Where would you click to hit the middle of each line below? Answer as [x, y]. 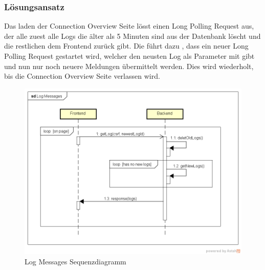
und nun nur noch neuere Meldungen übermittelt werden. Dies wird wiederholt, [129, 66]
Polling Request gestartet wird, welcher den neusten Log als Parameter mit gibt [129, 56]
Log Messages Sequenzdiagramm [75, 261]
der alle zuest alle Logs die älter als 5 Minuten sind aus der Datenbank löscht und [132, 36]
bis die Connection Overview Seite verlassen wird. [82, 76]
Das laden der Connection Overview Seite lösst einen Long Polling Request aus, [129, 26]
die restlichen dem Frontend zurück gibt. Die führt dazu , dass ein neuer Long [126, 46]
